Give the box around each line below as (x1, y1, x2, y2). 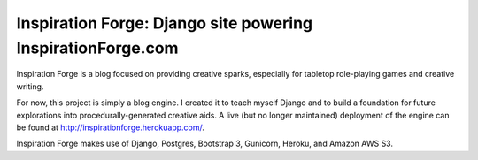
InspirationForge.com (16, 38, 179, 57)
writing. (16, 80, 44, 92)
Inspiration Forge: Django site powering (16, 13, 313, 33)
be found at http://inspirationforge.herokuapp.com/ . (16, 122, 205, 133)
